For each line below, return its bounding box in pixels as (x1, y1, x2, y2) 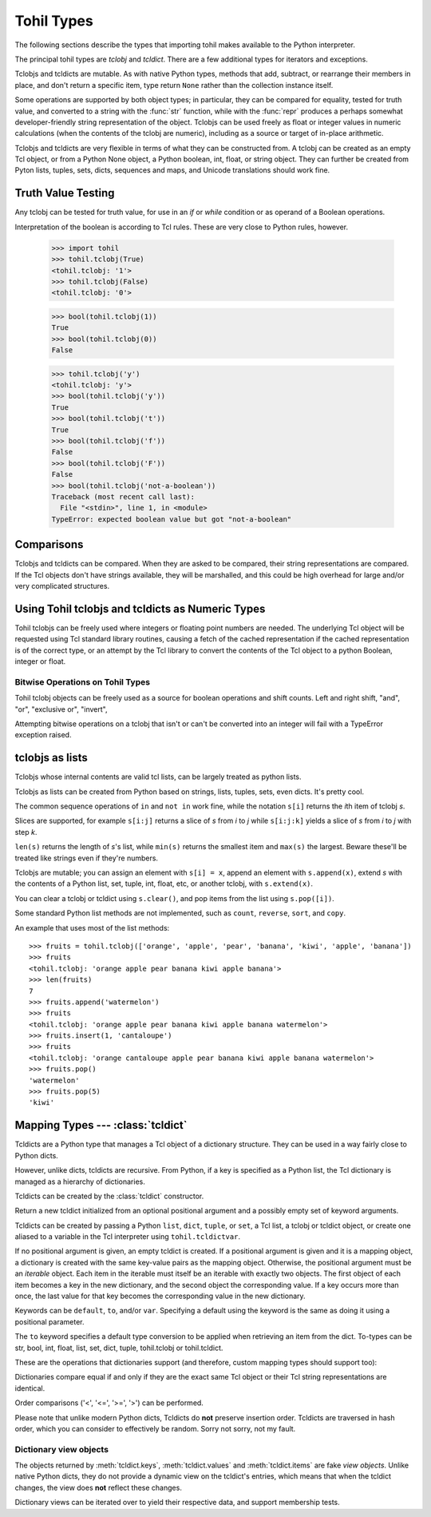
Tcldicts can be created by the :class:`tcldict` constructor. (14, 1191, 204, 1201)
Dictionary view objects (14, 1444, 109, 1455)
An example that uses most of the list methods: (14, 923, 170, 932)
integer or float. (14, 657, 66, 666)
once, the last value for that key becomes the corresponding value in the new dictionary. (14, 1291, 306, 1301)
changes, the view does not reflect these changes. (14, 1483, 183, 1492)
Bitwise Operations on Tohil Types (14, 676, 151, 687)
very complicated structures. (14, 581, 110, 590)
